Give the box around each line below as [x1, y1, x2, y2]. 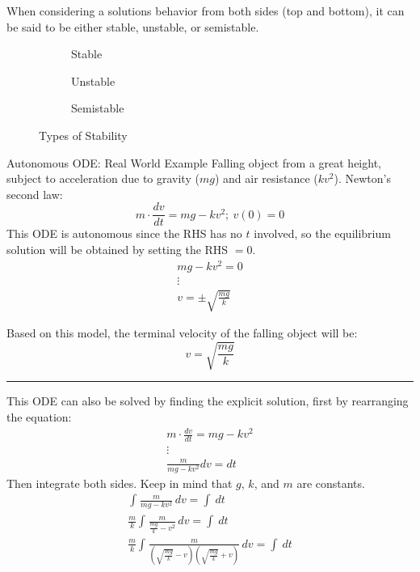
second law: [6, 185, 63, 202]
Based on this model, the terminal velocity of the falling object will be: [6, 324, 358, 341]
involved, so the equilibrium [254, 225, 391, 242]
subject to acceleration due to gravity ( [6, 170, 199, 187]
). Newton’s [334, 170, 391, 187]
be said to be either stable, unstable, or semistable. [6, 18, 259, 35]
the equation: [6, 409, 72, 426]
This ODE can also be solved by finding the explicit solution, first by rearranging [6, 392, 409, 409]
